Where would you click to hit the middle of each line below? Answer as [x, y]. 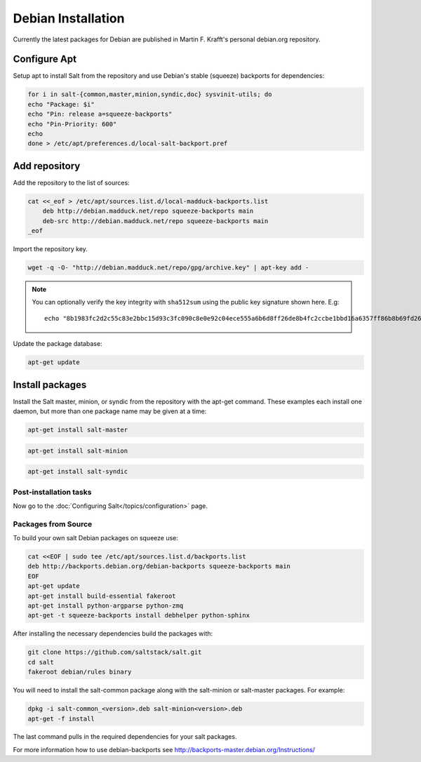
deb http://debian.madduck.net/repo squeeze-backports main [148, 211]
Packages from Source [53, 524]
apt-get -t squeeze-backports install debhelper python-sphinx [139, 615]
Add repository [47, 166]
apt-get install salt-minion [78, 450]
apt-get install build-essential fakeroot [102, 596]
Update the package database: [58, 344]
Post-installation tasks [52, 492]
